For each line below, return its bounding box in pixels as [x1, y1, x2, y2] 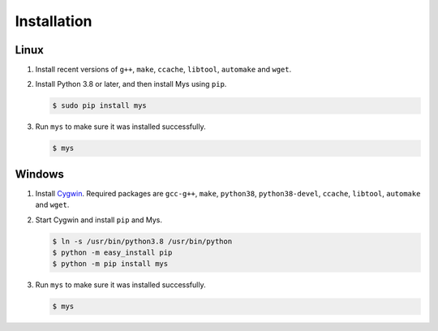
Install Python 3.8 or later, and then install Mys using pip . [35, 80, 227, 89]
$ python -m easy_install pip [52, 248, 173, 257]
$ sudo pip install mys [52, 101, 148, 110]
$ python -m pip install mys [52, 260, 169, 269]
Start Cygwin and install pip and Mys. [35, 215, 162, 225]
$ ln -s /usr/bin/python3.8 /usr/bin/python [52, 236, 233, 246]
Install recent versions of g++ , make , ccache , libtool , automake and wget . [35, 65, 292, 75]
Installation [15, 12, 92, 30]
